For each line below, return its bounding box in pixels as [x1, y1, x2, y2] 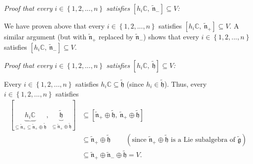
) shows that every [143, 32, 199, 41]
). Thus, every [164, 79, 207, 89]
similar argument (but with [4, 32, 87, 41]
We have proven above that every [4, 21, 105, 31]
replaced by [99, 32, 134, 41]
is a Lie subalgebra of [171, 136, 236, 144]
